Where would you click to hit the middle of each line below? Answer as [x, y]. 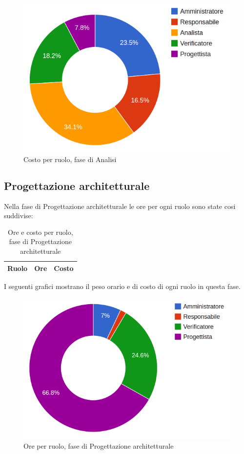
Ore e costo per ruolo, [41, 232]
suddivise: [19, 216]
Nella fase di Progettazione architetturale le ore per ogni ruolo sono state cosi [120, 206]
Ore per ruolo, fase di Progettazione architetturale [99, 445]
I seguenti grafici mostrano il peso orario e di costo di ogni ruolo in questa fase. [122, 286]
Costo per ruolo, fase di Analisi [70, 159]
